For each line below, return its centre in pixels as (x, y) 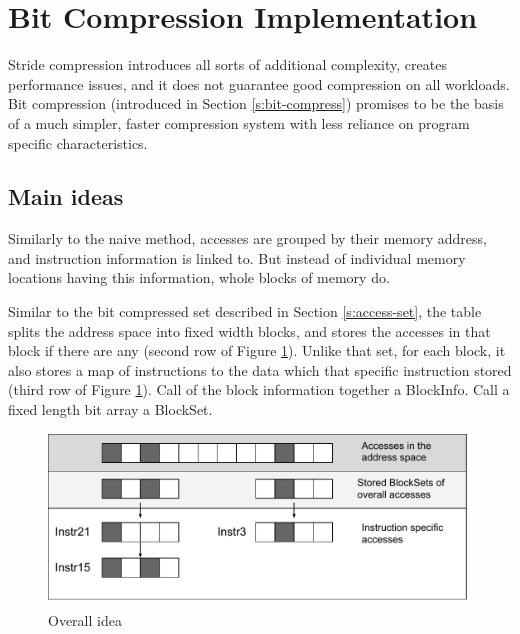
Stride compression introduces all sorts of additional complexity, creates (227, 64)
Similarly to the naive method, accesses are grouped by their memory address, (247, 238)
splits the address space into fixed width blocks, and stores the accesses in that (249, 330)
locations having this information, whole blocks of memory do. (199, 277)
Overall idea (85, 620)
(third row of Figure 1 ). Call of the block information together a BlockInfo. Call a (259, 389)
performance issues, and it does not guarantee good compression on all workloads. (259, 83)
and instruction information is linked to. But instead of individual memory (237, 257)
